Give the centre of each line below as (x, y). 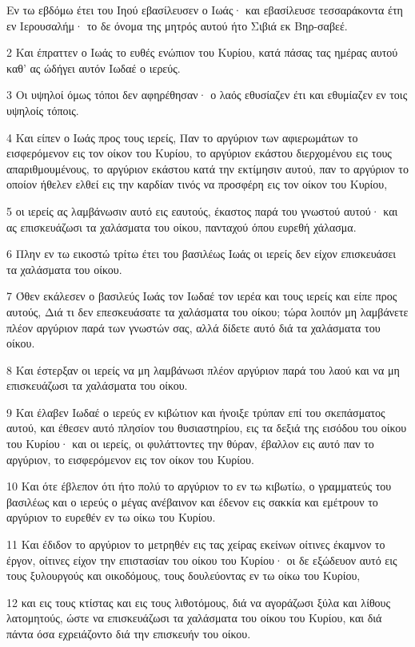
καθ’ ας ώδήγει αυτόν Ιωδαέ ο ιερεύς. (94, 67)
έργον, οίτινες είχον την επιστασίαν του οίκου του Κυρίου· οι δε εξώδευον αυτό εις (202, 560)
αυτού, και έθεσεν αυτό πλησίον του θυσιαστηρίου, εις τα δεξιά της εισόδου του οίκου (207, 428)
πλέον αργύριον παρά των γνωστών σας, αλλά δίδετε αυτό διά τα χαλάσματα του (194, 327)
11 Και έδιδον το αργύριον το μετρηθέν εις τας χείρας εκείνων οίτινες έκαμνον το (196, 544)
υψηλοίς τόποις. (43, 110)
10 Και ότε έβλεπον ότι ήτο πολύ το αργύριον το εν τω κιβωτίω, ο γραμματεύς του (199, 486)
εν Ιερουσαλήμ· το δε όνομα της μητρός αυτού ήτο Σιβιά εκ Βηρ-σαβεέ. (177, 25)
